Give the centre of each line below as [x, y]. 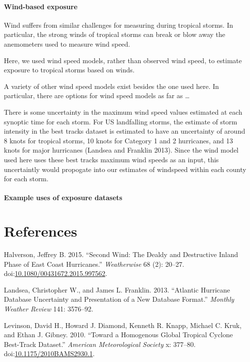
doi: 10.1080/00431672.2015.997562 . [56, 273]
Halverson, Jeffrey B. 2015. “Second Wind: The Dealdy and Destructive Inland [121, 254]
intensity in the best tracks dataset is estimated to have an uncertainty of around [125, 131]
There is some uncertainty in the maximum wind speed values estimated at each [123, 112]
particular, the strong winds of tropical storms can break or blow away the [115, 34]
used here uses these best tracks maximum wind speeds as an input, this [111, 159]
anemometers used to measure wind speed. [67, 43]
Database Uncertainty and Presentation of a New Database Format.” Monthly [119, 299]
